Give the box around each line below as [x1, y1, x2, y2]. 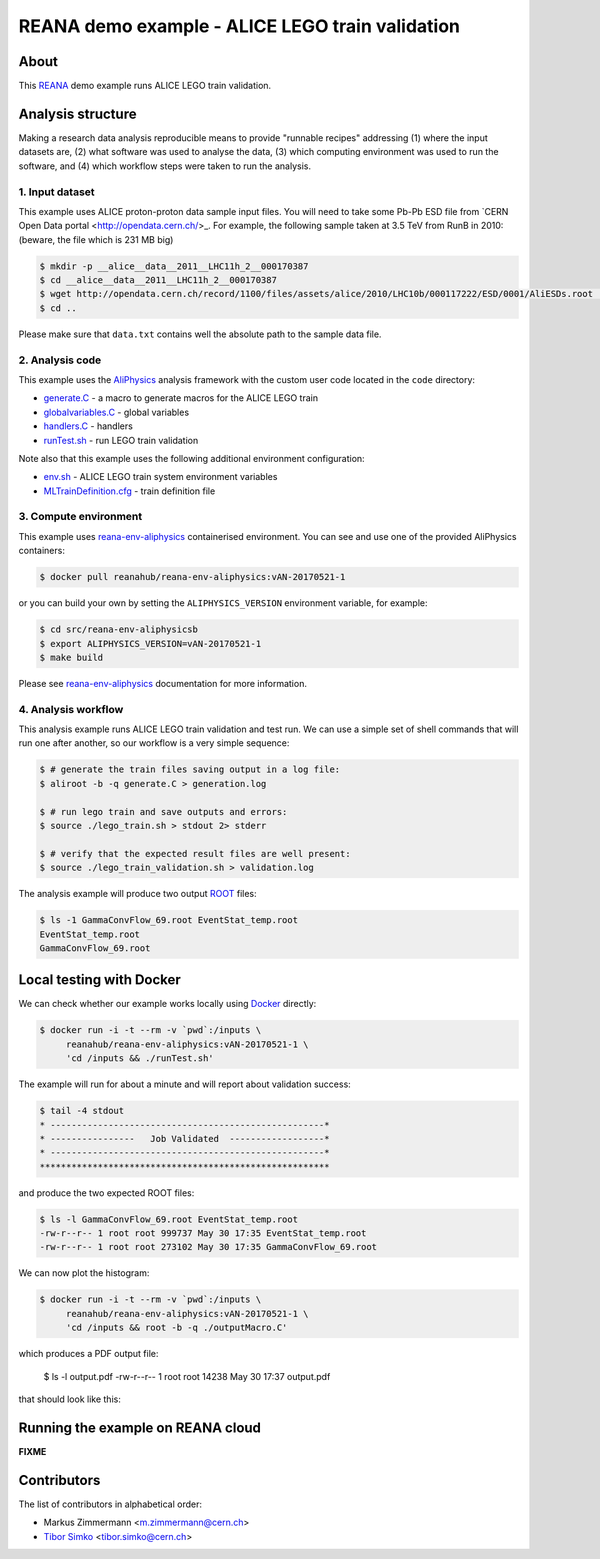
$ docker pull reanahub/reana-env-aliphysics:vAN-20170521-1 [39, 571, 346, 583]
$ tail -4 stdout [39, 1105, 125, 1117]
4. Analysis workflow [18, 702, 124, 716]
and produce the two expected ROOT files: [18, 1186, 195, 1199]
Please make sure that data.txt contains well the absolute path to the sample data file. [18, 328, 382, 340]
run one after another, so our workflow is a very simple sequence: [18, 737, 290, 749]
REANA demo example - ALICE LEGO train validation [18, 15, 460, 37]
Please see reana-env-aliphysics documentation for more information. [18, 677, 307, 689]
